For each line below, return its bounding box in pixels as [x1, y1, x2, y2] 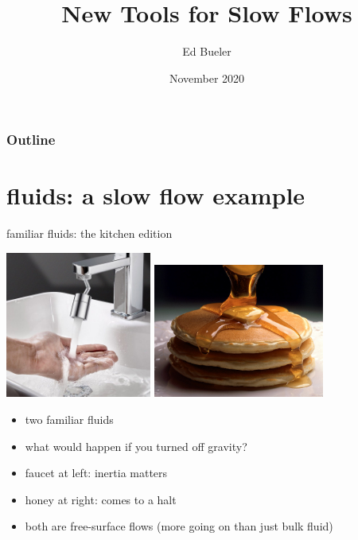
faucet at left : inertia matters [25, 464, 168, 481]
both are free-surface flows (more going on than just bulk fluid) [25, 518, 333, 534]
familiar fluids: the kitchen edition [6, 225, 173, 242]
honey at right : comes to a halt [25, 491, 177, 507]
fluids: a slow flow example [6, 179, 305, 212]
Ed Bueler [182, 43, 232, 60]
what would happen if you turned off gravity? [25, 437, 247, 454]
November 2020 [169, 69, 245, 86]
